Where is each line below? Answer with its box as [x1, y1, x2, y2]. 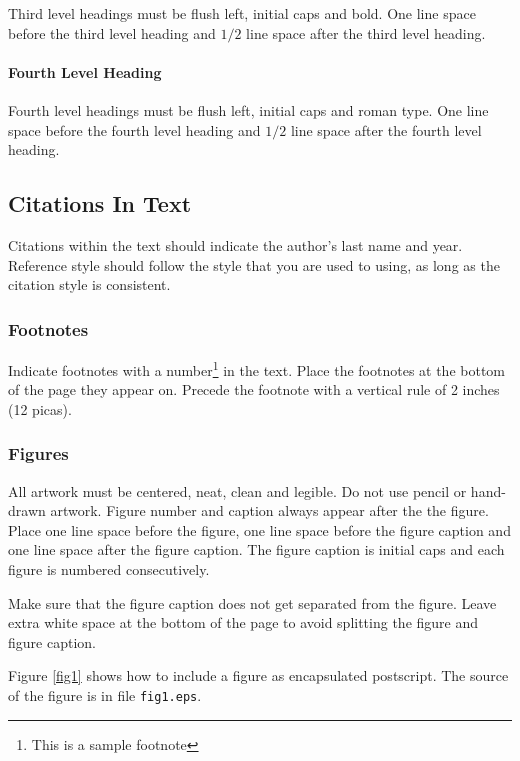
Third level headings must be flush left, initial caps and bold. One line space [8, 3, 476, 23]
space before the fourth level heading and [8, 119, 261, 140]
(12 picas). [8, 398, 72, 419]
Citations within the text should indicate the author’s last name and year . [8, 234, 463, 255]
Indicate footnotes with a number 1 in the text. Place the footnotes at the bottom [8, 356, 506, 380]
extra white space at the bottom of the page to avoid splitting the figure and [8, 612, 479, 633]
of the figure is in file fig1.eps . [8, 684, 202, 705]
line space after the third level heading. [246, 22, 486, 43]
